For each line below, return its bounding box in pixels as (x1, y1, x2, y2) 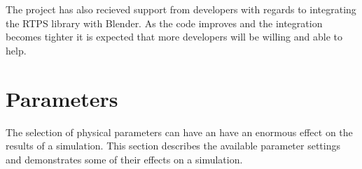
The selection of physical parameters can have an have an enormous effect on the (6, 124, 353, 139)
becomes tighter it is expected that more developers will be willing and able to (6, 29, 342, 44)
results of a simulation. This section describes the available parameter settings (6, 138, 340, 153)
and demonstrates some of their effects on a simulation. (6, 152, 243, 166)
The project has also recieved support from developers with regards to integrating (6, 2, 356, 16)
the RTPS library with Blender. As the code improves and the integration (6, 15, 323, 30)
